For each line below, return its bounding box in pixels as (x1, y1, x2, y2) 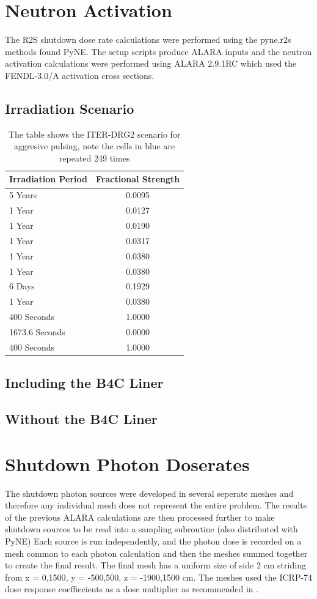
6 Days (9, 280, 35, 292)
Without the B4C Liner (5, 409, 158, 428)
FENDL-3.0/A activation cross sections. (5, 69, 155, 81)
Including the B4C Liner (5, 373, 164, 392)
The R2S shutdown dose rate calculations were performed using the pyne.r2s (5, 33, 291, 46)
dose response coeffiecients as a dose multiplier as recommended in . (5, 582, 259, 595)
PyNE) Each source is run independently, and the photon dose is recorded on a (5, 534, 302, 547)
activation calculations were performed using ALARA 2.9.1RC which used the (5, 57, 297, 70)
